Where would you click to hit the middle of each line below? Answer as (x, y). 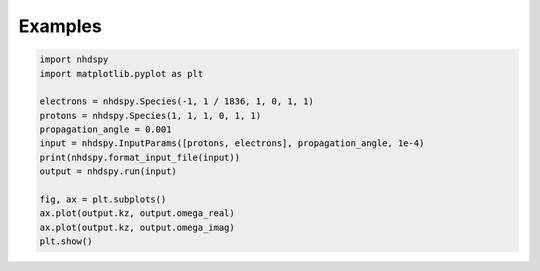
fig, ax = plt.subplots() (103, 199)
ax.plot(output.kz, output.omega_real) (137, 213)
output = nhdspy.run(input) (108, 171)
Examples (60, 26)
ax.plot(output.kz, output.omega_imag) (137, 227)
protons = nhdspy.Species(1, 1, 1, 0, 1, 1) (150, 115)
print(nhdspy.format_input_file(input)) (139, 157)
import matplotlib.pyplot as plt (121, 73)
